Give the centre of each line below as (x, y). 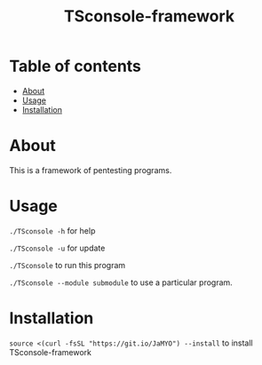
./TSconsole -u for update (57, 248)
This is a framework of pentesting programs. (91, 170)
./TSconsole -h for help (52, 230)
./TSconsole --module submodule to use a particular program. (121, 282)
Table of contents (75, 66)
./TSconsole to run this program (67, 265)
